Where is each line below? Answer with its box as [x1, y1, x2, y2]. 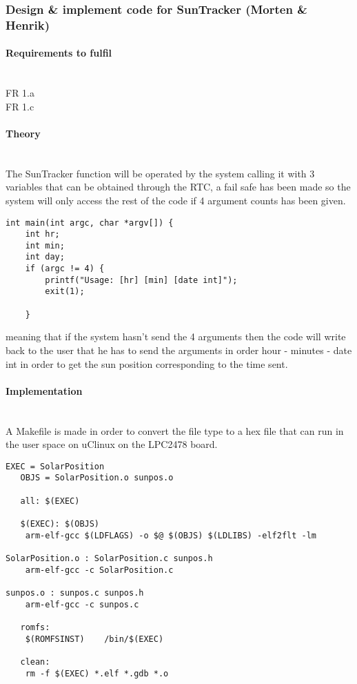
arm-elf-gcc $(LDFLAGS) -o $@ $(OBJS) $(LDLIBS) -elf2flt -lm [25, 530, 317, 540]
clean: [20, 656, 50, 667]
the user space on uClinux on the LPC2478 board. [6, 437, 218, 451]
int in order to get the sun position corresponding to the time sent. [6, 356, 288, 371]
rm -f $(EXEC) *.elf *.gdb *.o [25, 668, 169, 678]
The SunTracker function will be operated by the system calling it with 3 [6, 166, 315, 180]
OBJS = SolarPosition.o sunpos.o [20, 473, 174, 483]
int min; [25, 240, 65, 251]
